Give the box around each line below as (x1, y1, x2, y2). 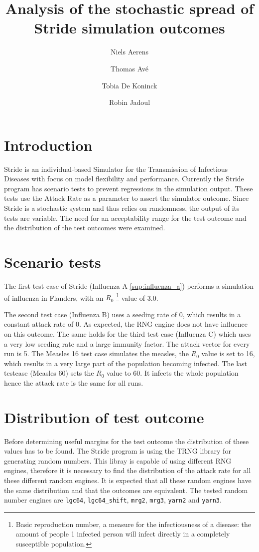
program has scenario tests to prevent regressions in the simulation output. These (4, 183, 253, 193)
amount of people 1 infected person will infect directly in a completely (15, 529, 230, 539)
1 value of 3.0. (116, 291, 158, 303)
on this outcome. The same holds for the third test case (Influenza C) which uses (4, 328, 251, 339)
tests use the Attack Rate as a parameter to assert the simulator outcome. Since (4, 193, 249, 203)
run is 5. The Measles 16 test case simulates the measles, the (4, 348, 189, 359)
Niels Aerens (110, 46, 148, 57)
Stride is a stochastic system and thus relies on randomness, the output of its (4, 203, 240, 213)
